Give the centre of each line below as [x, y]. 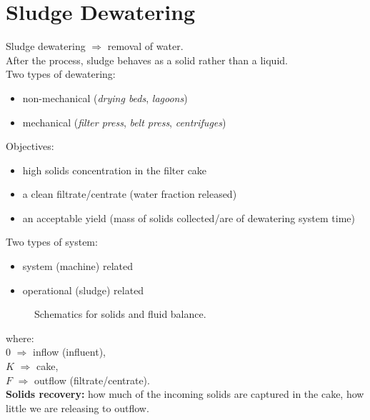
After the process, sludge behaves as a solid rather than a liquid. [147, 60]
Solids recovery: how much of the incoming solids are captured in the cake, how [185, 394]
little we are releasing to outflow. [77, 407]
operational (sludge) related [83, 290]
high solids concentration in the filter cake [115, 170]
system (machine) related [77, 266]
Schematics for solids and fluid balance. [120, 314]
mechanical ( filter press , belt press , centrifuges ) [124, 122]
